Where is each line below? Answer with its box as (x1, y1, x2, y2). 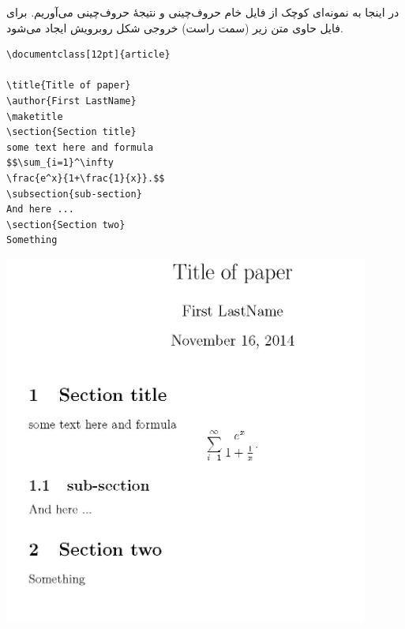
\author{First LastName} (6, 95, 137, 107)
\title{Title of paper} (6, 80, 131, 92)
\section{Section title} (6, 126, 137, 138)
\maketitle (6, 110, 63, 122)
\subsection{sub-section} (6, 188, 142, 200)
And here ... (6, 204, 74, 215)
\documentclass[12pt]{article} (6, 49, 171, 61)
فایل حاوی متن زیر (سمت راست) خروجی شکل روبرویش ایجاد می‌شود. (6, 19, 343, 36)
